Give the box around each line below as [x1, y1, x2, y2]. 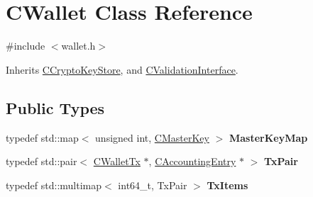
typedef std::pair [6, 154, 77, 169]
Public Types [6, 96, 105, 118]
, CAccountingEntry [148, 154, 236, 169]
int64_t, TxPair [118, 177, 187, 192]
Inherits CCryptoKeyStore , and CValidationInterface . [6, 62, 238, 77]
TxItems [207, 177, 248, 192]
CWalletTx [93, 154, 141, 169]
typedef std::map [6, 130, 79, 145]
